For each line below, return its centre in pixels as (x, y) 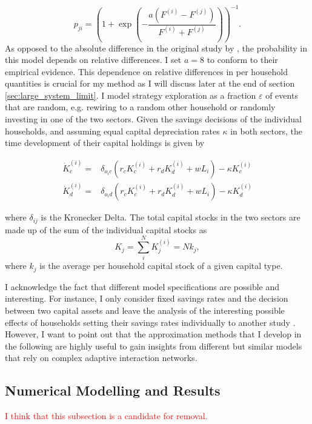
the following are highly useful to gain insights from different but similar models (154, 346)
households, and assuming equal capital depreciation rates (112, 131)
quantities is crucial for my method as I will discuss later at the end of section (150, 83)
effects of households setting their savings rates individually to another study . (150, 322)
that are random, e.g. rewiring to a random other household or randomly (140, 107)
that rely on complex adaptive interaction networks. (101, 358)
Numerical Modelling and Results (113, 390)
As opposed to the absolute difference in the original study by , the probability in (156, 48)
